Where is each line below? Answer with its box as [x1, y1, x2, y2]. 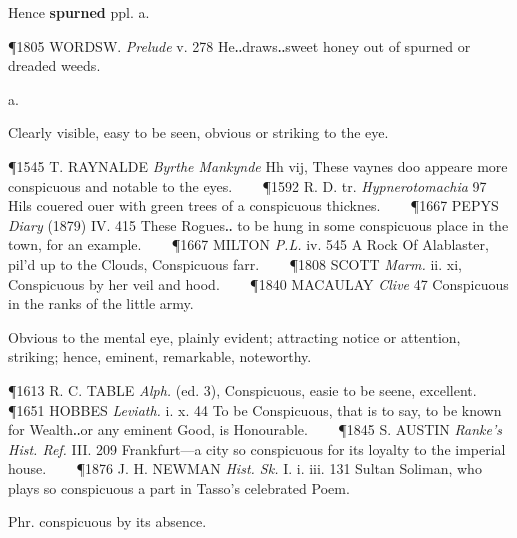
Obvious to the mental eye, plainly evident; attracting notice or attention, [8, 326, 461, 347]
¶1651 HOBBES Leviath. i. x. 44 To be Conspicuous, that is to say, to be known [8, 399, 502, 420]
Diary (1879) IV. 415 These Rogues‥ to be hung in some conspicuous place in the [8, 214, 509, 235]
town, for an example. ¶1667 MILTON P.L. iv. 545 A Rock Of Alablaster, [8, 234, 489, 255]
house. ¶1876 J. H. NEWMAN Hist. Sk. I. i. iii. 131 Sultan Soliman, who [8, 458, 482, 479]
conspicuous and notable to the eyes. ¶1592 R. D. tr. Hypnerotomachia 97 [8, 175, 487, 196]
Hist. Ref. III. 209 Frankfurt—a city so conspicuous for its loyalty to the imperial [8, 438, 506, 459]
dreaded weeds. [8, 55, 101, 76]
